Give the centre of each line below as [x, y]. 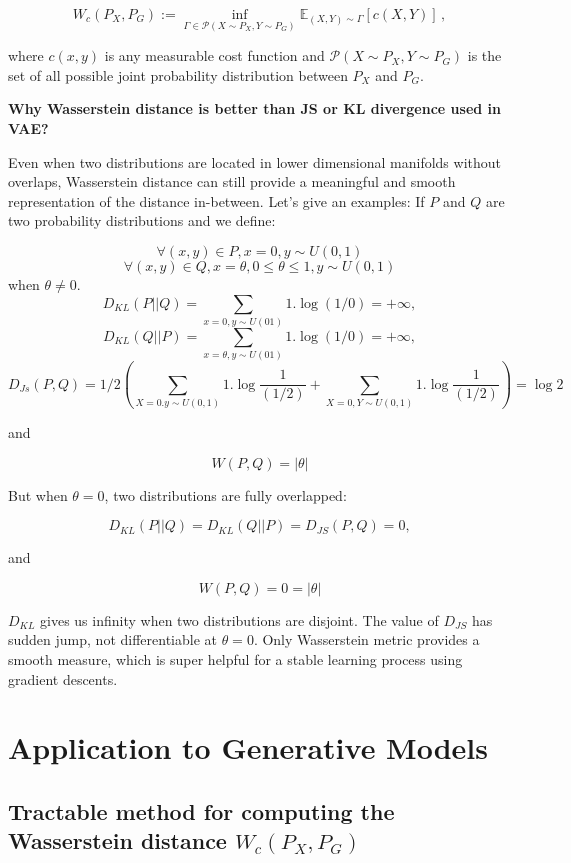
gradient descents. [63, 678]
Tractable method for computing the [201, 810]
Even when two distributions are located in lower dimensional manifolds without [254, 161]
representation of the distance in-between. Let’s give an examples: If [216, 200]
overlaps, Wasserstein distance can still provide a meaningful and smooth [232, 181]
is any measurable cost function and [214, 55]
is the [484, 55]
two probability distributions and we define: [142, 220]
